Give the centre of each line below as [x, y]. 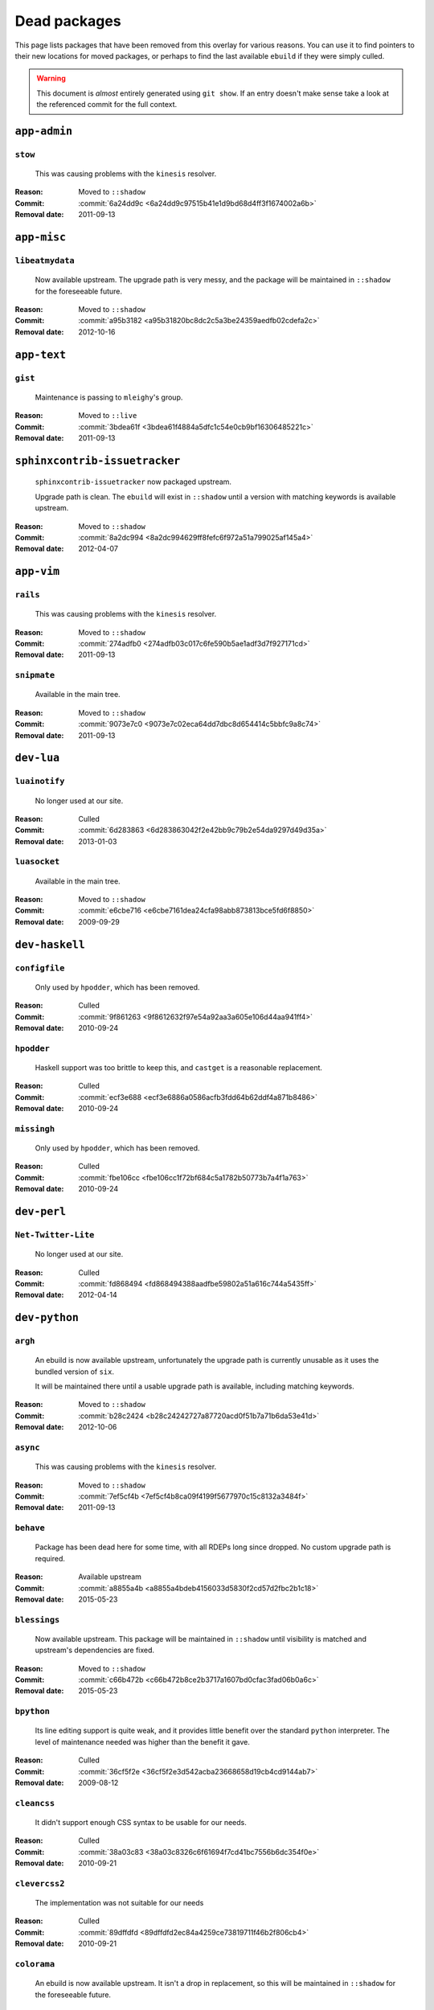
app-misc [41, 238]
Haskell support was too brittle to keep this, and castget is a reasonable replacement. [179, 1067]
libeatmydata [45, 261]
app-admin [43, 131]
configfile [40, 968]
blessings [37, 1620]
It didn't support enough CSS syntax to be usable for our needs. [141, 1822]
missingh [35, 1128]
